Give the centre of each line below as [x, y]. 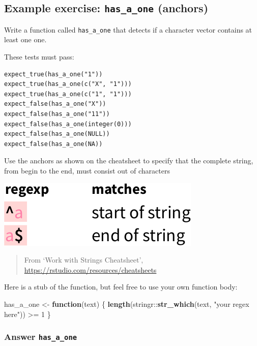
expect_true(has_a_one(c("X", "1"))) [68, 84]
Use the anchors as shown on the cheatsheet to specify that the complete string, [129, 161]
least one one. [25, 39]
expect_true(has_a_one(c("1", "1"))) [68, 94]
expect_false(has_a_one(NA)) [53, 144]
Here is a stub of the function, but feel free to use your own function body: [121, 287]
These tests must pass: [39, 57]
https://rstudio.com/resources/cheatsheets [90, 269]
